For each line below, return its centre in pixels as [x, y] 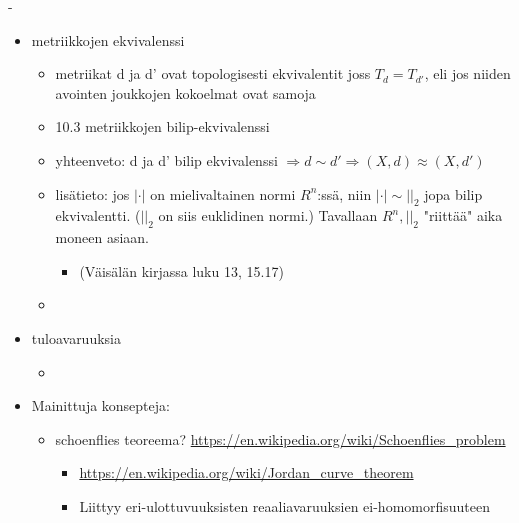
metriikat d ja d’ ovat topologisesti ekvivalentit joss [213, 73]
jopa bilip [453, 193]
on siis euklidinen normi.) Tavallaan [268, 215]
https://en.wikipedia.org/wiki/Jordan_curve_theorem [246, 472]
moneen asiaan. [102, 237]
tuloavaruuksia [76, 337]
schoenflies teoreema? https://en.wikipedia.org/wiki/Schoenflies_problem [280, 438]
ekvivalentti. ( [98, 215]
